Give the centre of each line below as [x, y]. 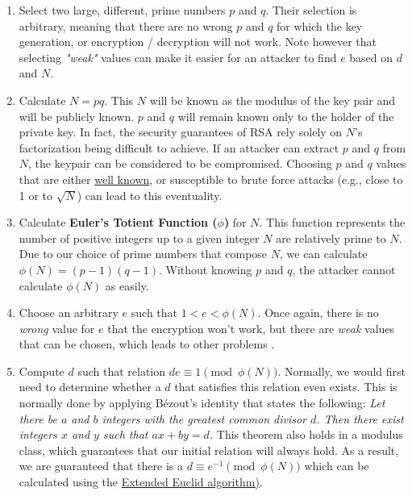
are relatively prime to [331, 238]
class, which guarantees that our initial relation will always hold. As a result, [209, 450]
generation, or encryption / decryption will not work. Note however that [198, 42]
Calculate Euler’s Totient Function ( [118, 222]
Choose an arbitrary [69, 313]
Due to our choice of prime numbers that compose [143, 254]
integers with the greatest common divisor [204, 418]
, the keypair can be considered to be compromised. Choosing [180, 163]
